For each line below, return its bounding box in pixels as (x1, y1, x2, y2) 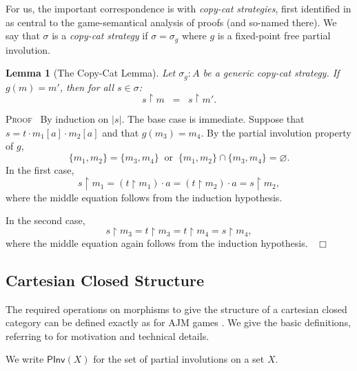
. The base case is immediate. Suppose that (121, 112, 305, 126)
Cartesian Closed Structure (6, 269, 205, 290)
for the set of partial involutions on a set (93, 352, 265, 366)
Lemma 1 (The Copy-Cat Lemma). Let (6, 66, 176, 80)
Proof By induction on (6, 112, 109, 126)
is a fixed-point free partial (217, 28, 331, 43)
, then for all (59, 79, 114, 94)
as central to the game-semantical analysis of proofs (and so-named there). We (6, 14, 337, 29)
